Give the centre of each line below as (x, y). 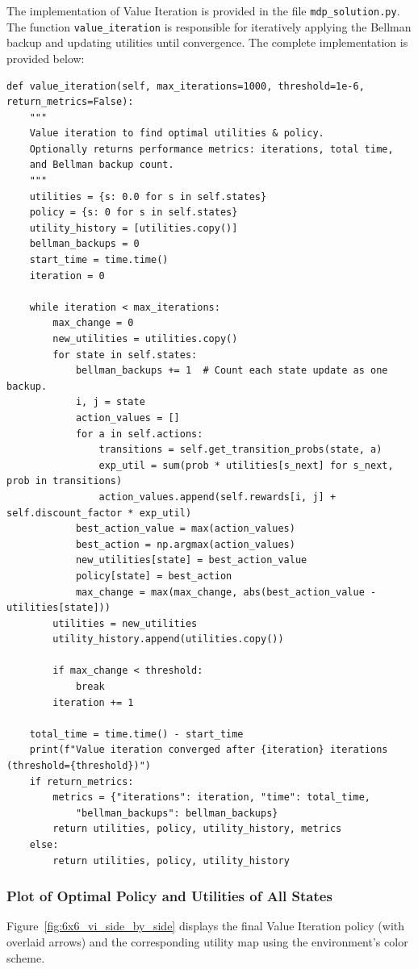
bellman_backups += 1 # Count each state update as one (232, 371)
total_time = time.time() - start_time (136, 734)
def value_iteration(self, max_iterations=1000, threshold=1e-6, (186, 86)
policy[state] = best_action (154, 576)
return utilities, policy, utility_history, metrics (197, 829)
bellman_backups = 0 (84, 244)
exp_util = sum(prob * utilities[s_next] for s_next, (246, 465)
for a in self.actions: (139, 434)
